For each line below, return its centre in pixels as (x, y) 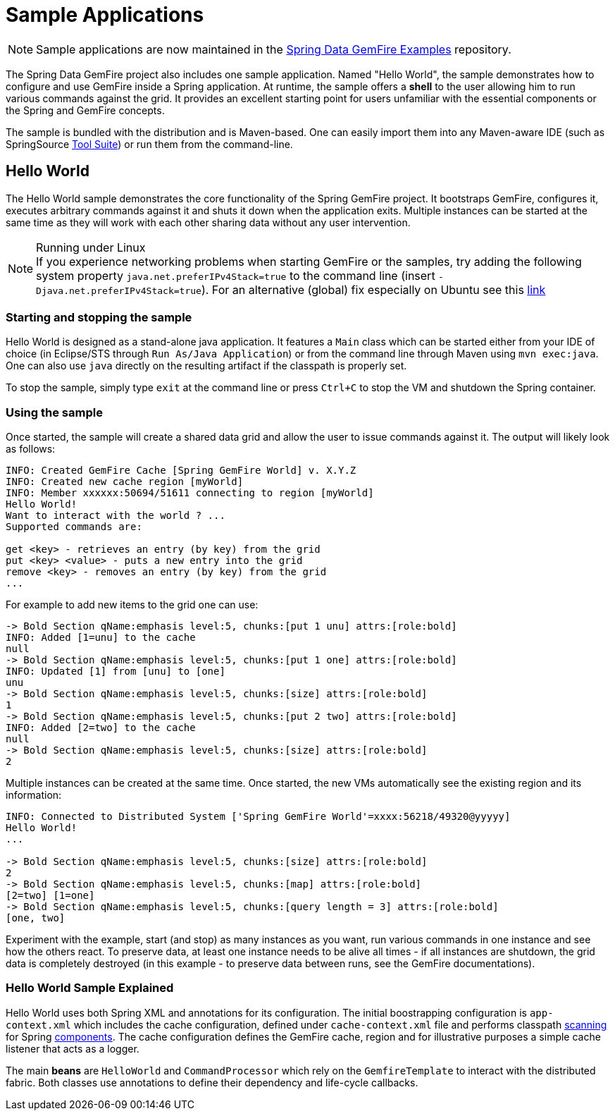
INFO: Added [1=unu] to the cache (101, 638)
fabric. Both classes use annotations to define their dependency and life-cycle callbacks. (212, 1082)
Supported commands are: (74, 527)
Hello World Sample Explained (90, 988)
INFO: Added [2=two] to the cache (101, 728)
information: (34, 795)
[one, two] (36, 918)
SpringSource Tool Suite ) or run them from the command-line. (149, 144)
